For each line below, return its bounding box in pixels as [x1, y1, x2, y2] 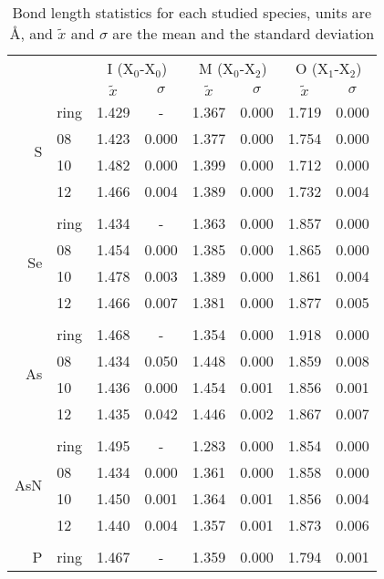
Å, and [9, 23, 53, 44]
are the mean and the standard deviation [112, 23, 375, 44]
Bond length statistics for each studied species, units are [12, 2, 372, 23]
